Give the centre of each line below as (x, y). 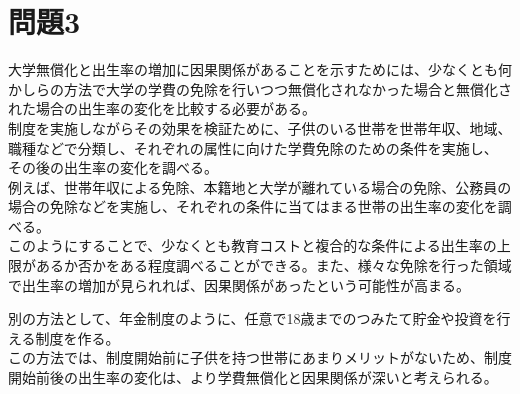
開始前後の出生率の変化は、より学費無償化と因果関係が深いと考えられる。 (253, 377)
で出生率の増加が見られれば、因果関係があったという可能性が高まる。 (239, 284)
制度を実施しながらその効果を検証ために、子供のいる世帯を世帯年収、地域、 (260, 127)
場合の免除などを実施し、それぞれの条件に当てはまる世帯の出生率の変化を (253, 206)
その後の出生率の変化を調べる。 (113, 167)
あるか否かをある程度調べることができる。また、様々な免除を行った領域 (273, 265)
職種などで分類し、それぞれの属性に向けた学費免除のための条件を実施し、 (253, 147)
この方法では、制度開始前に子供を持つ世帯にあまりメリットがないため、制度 (260, 357)
